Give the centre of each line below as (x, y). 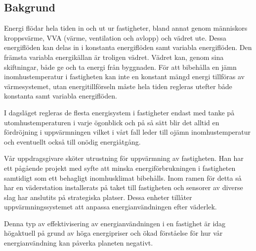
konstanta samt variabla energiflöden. (61, 96)
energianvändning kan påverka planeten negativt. (79, 243)
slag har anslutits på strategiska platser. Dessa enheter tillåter (98, 197)
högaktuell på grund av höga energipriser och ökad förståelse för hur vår (113, 233)
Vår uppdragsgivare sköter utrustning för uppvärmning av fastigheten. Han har (124, 158)
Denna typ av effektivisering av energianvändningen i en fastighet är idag (115, 223)
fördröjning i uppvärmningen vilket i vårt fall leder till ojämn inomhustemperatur (127, 132)
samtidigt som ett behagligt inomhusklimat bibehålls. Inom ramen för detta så (123, 177)
